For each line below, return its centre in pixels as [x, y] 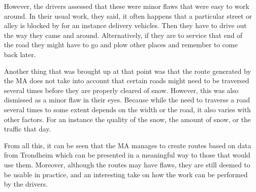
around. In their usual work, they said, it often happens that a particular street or [128, 16]
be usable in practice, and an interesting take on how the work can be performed [126, 174]
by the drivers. [26, 184]
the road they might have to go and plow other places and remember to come [121, 45]
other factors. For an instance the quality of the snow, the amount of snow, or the [128, 119]
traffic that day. [28, 129]
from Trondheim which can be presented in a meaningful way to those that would [127, 155]
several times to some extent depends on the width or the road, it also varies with [128, 109]
